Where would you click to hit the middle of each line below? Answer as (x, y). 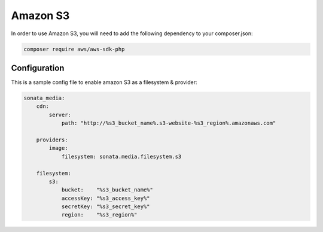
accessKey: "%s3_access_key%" (106, 198)
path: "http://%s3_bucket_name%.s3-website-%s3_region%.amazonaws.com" (169, 123)
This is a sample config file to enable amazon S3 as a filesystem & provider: (104, 82)
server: (60, 115)
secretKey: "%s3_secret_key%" (106, 207)
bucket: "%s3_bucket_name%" (107, 190)
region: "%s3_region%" (99, 215)
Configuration (38, 68)
